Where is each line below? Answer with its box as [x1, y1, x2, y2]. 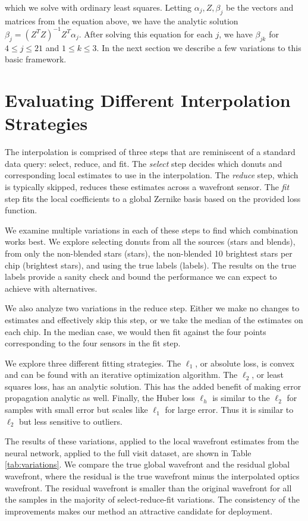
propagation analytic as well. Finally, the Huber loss [5, 391, 195, 404]
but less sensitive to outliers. [18, 415, 122, 427]
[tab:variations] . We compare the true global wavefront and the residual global [5, 458, 290, 471]
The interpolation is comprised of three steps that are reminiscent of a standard [5, 146, 296, 158]
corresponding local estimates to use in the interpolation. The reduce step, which [5, 169, 298, 181]
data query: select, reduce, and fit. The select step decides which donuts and [5, 157, 282, 169]
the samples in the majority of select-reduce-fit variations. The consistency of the [5, 493, 300, 506]
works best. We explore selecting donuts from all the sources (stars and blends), [5, 235, 296, 248]
